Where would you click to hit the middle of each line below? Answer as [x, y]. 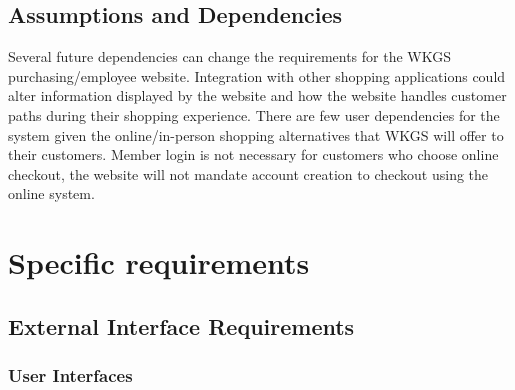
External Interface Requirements [181, 325]
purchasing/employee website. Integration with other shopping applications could [257, 75]
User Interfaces [70, 375]
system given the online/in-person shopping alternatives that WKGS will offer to [256, 134]
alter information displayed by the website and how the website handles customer [257, 95]
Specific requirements [159, 262]
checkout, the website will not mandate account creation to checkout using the [248, 173]
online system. [51, 193]
